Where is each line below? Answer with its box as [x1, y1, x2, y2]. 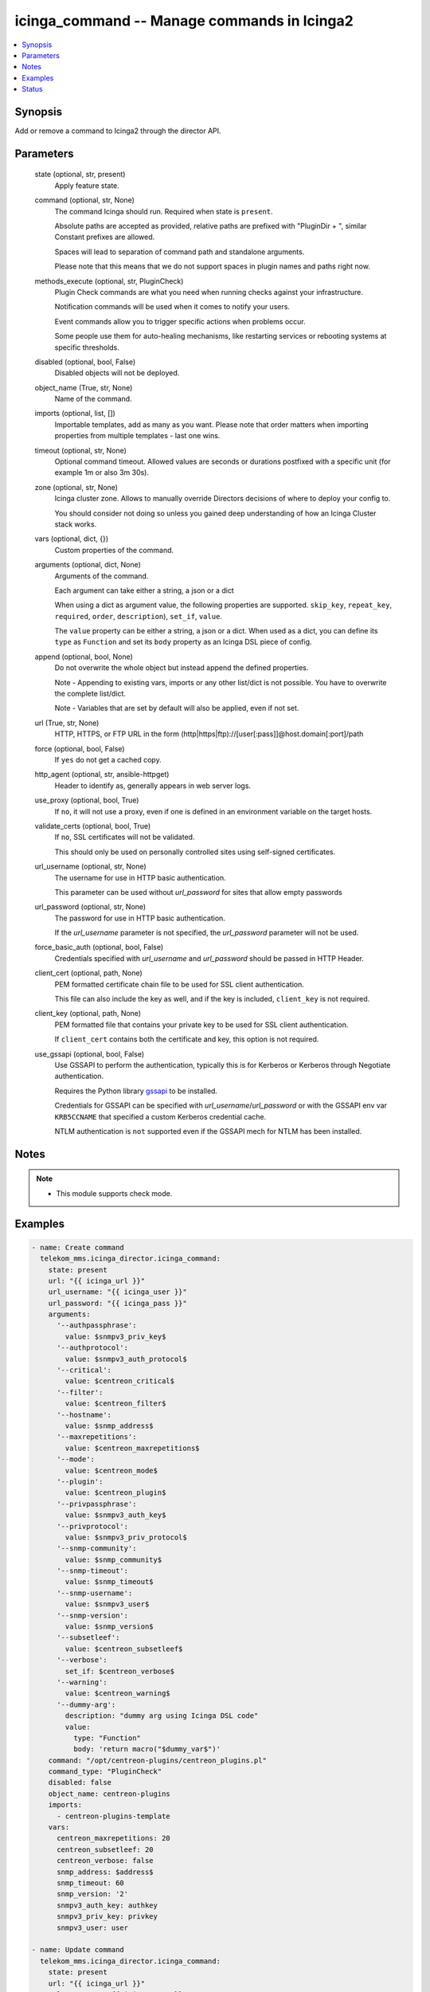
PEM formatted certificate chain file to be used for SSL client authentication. [54, 979, 304, 989]
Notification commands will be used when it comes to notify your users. [54, 302, 291, 312]
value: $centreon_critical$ [64, 1377, 175, 1386]
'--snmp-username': [57, 1588, 133, 1598]
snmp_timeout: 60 [57, 1879, 125, 1888]
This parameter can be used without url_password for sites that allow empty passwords [54, 887, 342, 896]
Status [21, 84, 43, 94]
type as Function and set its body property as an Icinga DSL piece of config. [54, 637, 312, 647]
